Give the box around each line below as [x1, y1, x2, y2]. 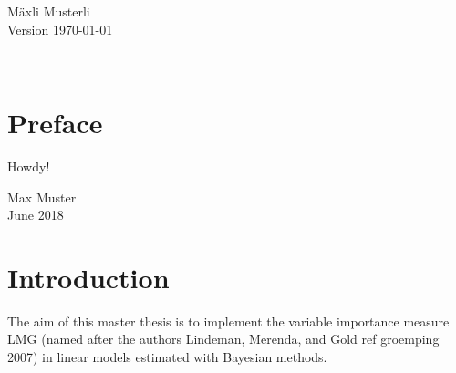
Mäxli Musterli [7, 2, 90, 20]
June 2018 [7, 205, 64, 224]
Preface [7, 103, 103, 140]
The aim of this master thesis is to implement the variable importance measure [7, 311, 450, 330]
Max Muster [7, 187, 77, 206]
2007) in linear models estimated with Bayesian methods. [7, 347, 327, 366]
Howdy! [7, 156, 50, 175]
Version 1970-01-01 [7, 19, 113, 38]
